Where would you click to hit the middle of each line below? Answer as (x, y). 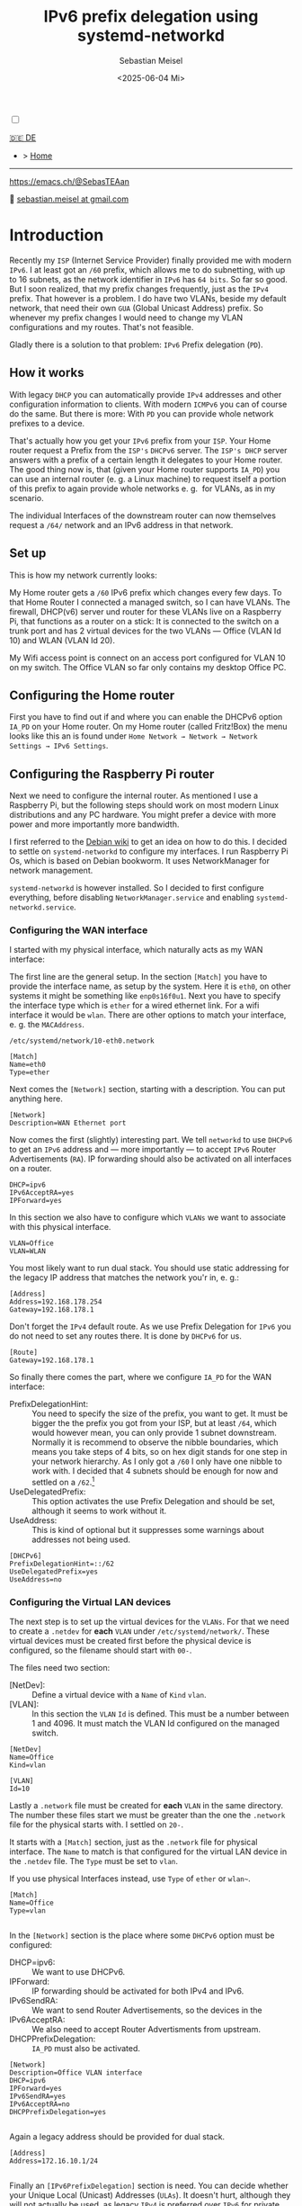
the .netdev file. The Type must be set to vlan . (93, 1861)
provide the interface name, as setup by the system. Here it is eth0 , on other (150, 986)
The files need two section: (60, 1668)
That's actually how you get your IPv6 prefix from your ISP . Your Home (140, 440)
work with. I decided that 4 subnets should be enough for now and (155, 1471)
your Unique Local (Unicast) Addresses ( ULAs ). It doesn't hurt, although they (150, 2195)
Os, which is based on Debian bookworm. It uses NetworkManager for (139, 861)
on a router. (31, 1169)
